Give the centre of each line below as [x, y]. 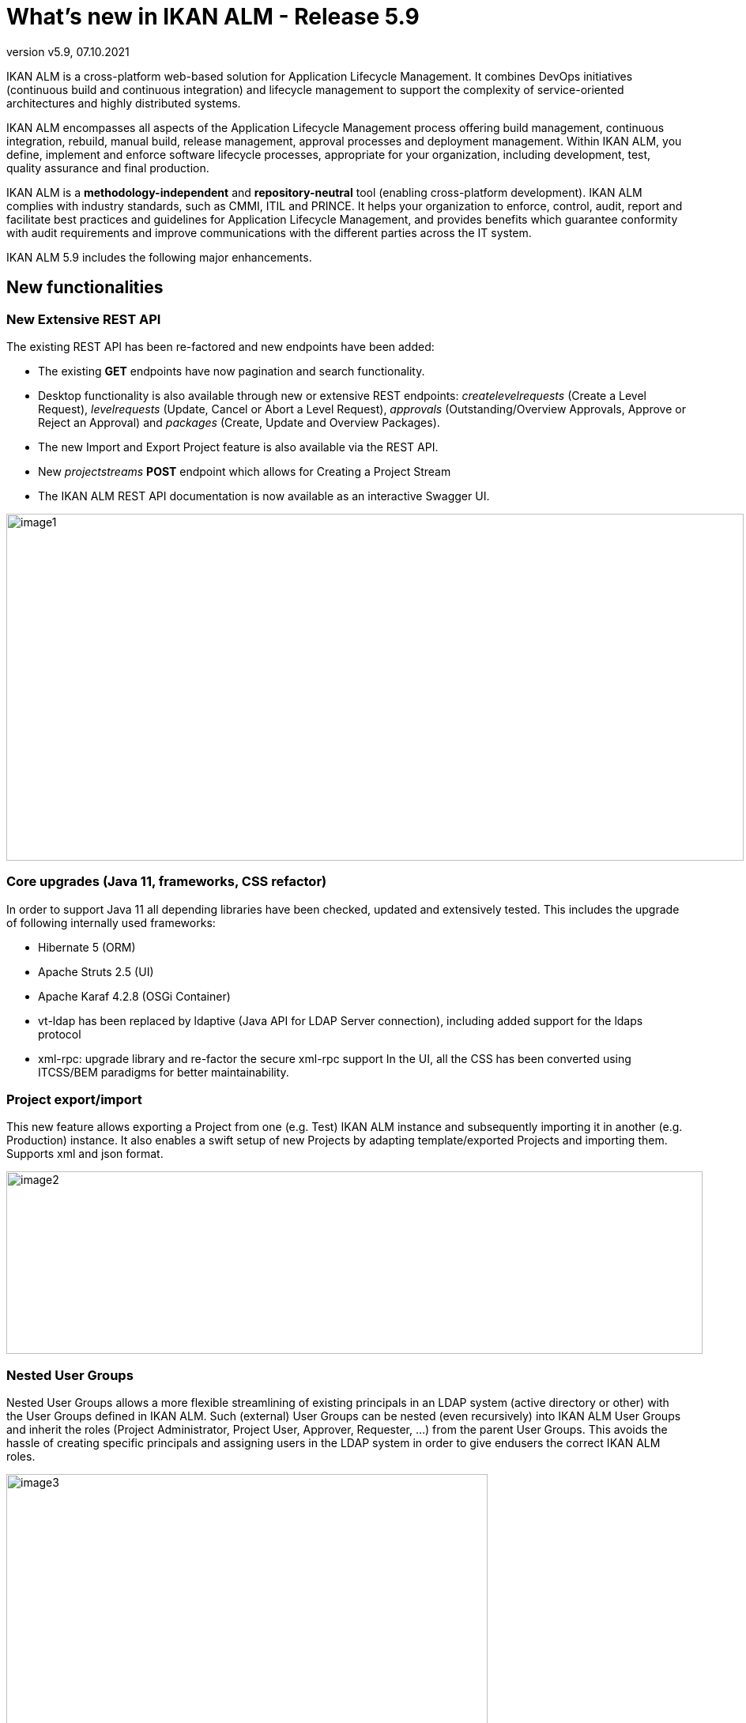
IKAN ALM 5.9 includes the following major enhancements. [159, 257]
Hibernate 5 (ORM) [87, 947]
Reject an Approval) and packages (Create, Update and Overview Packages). [239, 422]
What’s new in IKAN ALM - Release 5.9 [213, 17]
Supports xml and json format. [85, 1154]
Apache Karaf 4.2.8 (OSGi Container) [134, 996]
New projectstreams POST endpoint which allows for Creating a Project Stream [245, 471]
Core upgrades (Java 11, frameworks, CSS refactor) [167, 882]
